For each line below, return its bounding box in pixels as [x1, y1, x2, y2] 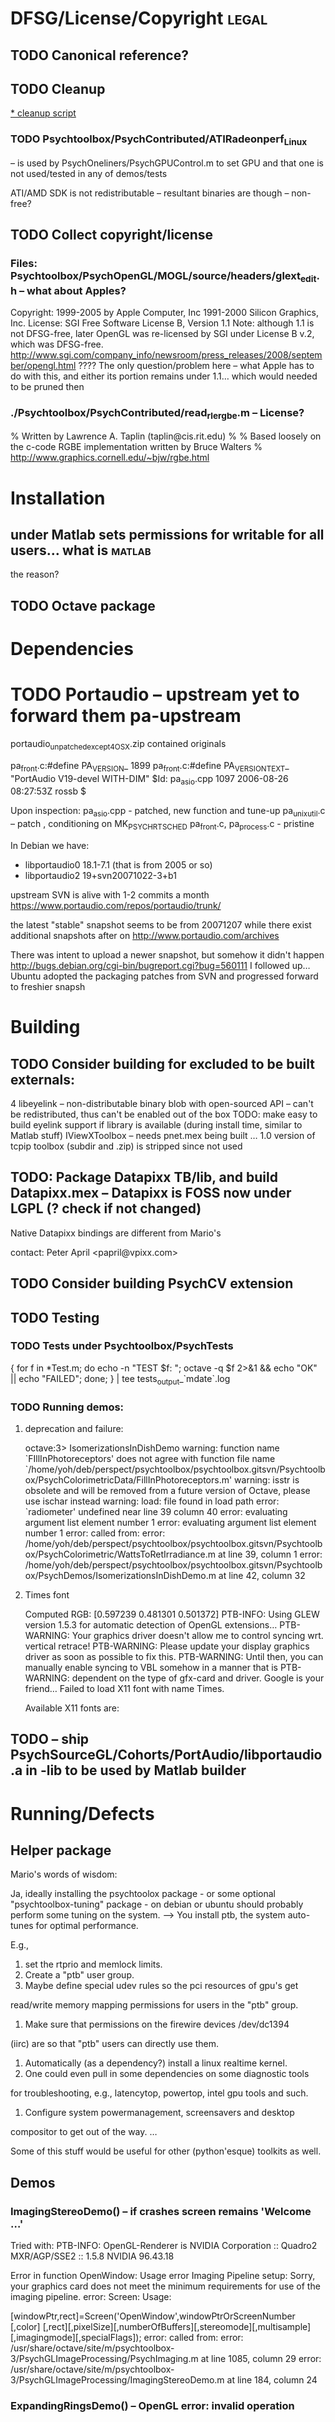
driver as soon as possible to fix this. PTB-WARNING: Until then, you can [24, 1650, 324, 1662]
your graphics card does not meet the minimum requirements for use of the [10, 2280, 321, 2292]
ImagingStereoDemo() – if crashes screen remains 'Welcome [10, 2204, 312, 2218]
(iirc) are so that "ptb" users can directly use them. [10, 2038, 219, 2050]
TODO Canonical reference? [10, 47, 189, 64]
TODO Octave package [10, 597, 156, 614]
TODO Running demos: [10, 1400, 125, 1414]
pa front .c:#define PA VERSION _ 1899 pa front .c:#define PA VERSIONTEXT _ [10, 759, 290, 774]
